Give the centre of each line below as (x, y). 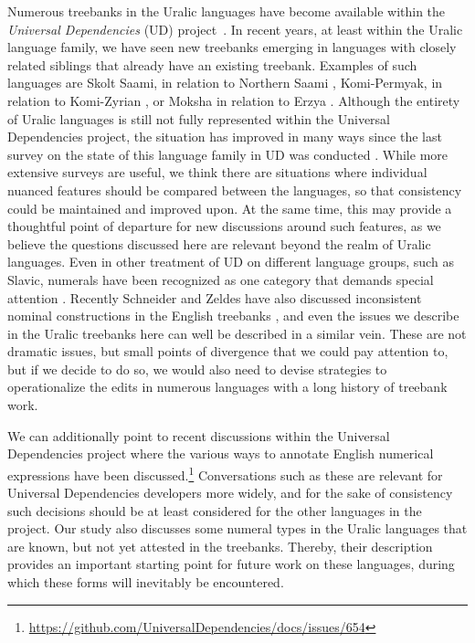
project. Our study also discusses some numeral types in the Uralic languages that (237, 528)
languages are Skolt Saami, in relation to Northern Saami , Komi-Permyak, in (225, 83)
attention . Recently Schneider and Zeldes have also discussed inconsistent (215, 297)
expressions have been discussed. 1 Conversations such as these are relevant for (225, 473)
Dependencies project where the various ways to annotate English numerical (221, 453)
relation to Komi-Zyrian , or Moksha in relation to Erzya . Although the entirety (234, 100)
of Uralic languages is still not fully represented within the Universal (199, 118)
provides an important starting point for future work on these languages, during (231, 564)
